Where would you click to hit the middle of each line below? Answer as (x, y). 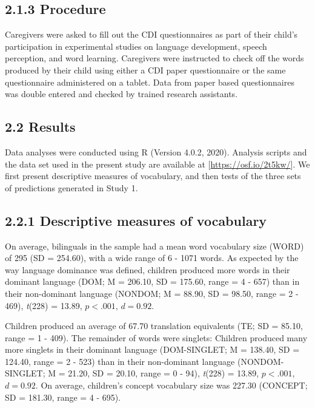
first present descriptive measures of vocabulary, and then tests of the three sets (153, 176)
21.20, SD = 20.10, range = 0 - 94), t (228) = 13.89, (164, 373)
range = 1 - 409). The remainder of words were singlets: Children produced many (156, 337)
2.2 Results (40, 127)
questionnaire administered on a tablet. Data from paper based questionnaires (150, 82)
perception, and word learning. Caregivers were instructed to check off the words (154, 58)
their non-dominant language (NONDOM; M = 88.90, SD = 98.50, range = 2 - (152, 293)
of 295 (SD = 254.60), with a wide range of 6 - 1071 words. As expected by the (152, 258)
